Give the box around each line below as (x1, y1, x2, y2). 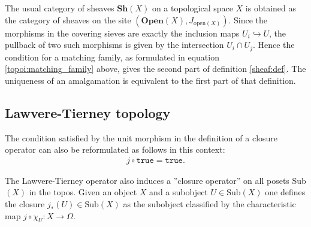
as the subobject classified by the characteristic (123, 198, 296, 210)
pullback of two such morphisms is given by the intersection (5, 38, 224, 51)
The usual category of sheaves (5, 2, 114, 14)
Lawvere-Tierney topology (5, 103, 171, 122)
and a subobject (149, 186, 208, 198)
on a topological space (152, 2, 233, 14)
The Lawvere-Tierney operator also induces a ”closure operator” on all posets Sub (5, 174, 306, 186)
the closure (5, 198, 45, 210)
